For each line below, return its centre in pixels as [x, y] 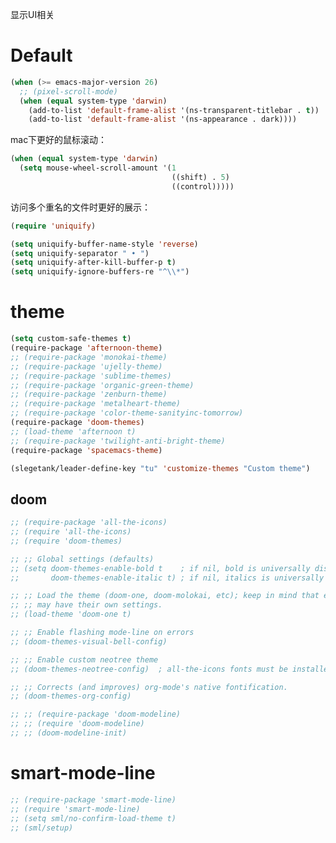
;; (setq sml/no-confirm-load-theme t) [93, 818]
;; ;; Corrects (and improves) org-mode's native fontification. [149, 687]
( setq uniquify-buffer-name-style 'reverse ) [104, 244]
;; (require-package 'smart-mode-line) [93, 799]
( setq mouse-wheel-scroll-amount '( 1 [98, 168]
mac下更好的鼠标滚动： [59, 140]
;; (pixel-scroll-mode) [68, 91]
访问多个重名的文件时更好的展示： [80, 207]
